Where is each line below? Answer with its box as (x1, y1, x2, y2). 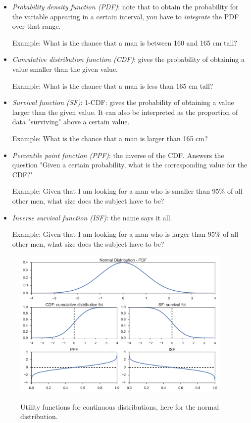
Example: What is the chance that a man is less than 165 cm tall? (12, 80, 213, 91)
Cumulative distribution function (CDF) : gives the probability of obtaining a (12, 54, 245, 64)
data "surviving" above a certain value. (12, 116, 130, 127)
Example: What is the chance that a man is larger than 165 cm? (12, 133, 208, 143)
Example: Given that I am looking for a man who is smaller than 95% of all (12, 186, 243, 196)
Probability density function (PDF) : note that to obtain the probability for (12, 1, 239, 11)
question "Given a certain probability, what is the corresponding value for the (12, 159, 248, 170)
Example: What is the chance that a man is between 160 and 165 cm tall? (12, 37, 237, 48)
